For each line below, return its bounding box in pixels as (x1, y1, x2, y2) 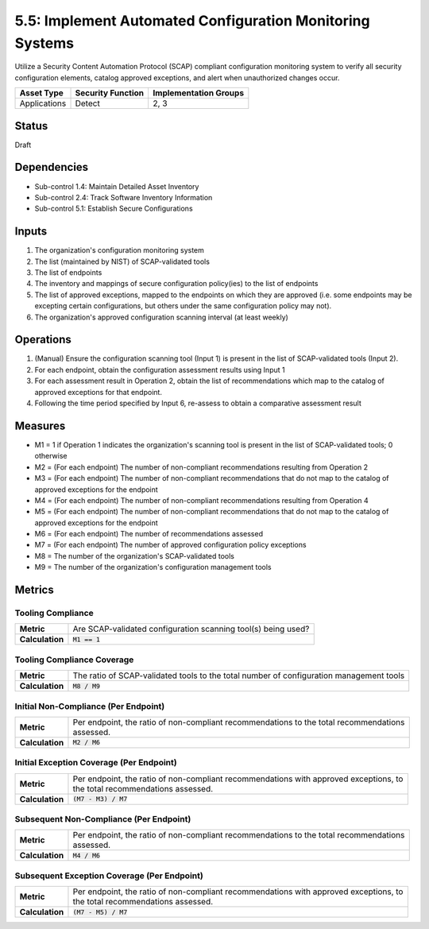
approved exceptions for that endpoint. (34, 387, 163, 397)
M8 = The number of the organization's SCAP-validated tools (34, 551, 234, 560)
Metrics (14, 583, 55, 597)
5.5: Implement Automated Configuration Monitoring (14, 12, 370, 29)
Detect (75, 98, 101, 109)
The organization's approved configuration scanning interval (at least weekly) (34, 312, 289, 322)
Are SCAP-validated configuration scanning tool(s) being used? (72, 624, 310, 635)
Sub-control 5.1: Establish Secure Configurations (34, 203, 194, 214)
